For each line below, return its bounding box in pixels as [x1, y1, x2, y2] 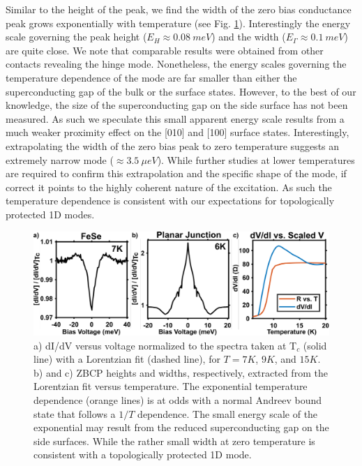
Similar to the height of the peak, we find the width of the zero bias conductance [6, 2, 352, 16]
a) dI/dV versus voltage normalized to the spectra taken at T [33, 338, 297, 352]
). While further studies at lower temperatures [157, 152, 355, 167]
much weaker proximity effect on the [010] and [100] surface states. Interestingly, [6, 125, 349, 140]
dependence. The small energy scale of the [137, 406, 318, 421]
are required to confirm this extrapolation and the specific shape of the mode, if [6, 166, 347, 181]
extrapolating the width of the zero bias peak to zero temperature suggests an [6, 138, 340, 153]
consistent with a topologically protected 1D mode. [33, 447, 252, 462]
